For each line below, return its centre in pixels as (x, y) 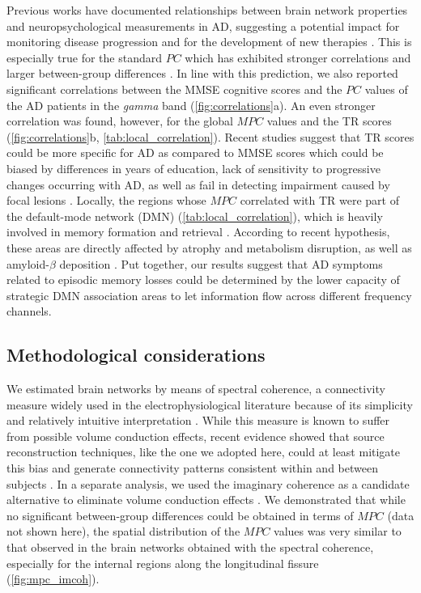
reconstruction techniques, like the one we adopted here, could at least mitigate (204, 452)
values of (386, 89)
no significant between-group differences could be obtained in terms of (180, 515)
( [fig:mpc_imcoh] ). (53, 579)
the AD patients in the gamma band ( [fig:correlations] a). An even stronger (191, 105)
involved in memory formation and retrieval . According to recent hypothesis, (198, 232)
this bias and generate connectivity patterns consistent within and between (192, 468)
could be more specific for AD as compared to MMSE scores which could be (195, 152)
